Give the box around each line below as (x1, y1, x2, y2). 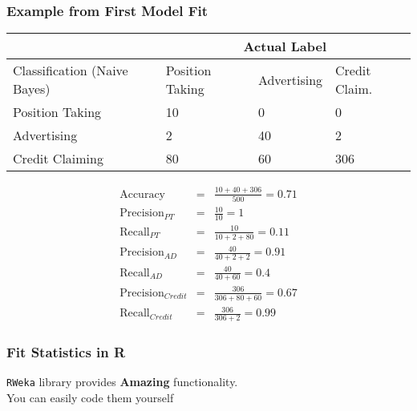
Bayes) (13, 79, 51, 99)
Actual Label (243, 37, 327, 56)
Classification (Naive (13, 61, 128, 80)
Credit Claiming (13, 149, 103, 168)
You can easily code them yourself (6, 389, 174, 405)
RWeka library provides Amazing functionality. (6, 373, 238, 390)
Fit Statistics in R (6, 342, 126, 362)
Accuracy (119, 188, 165, 200)
